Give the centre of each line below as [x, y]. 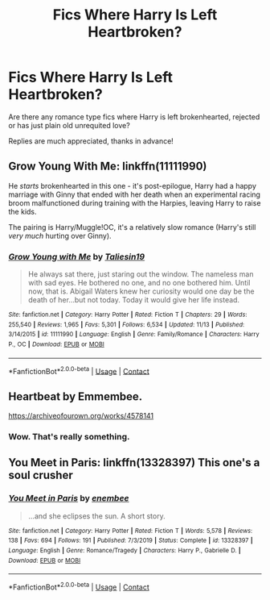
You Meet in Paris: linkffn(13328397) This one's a [134, 462]
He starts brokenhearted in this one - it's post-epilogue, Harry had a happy [133, 185]
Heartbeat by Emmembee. [76, 396]
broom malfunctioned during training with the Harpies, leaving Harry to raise [135, 202]
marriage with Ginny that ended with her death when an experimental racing [135, 194]
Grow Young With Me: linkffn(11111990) [108, 167]
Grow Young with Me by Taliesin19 [77, 256]
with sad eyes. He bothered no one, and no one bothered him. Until [139, 283]
